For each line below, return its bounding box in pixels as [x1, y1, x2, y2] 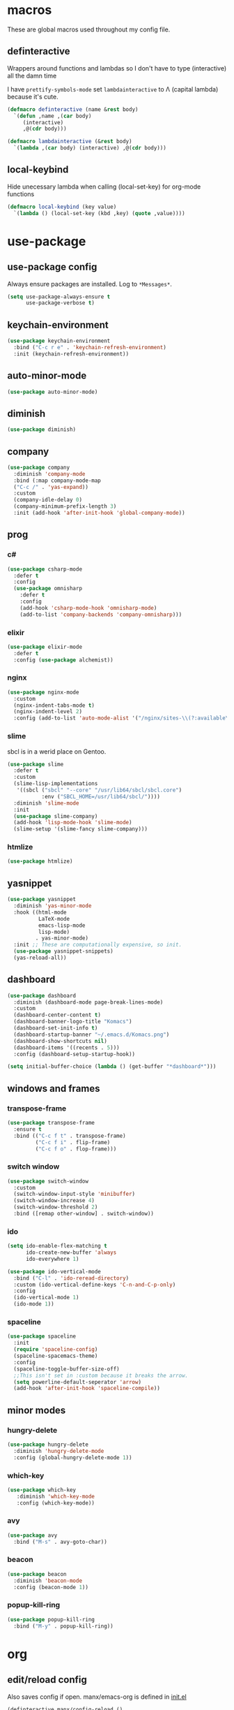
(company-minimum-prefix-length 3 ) [13, 503, 117, 510]
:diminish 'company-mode [13, 470, 86, 477]
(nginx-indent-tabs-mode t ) [13, 701, 95, 709]
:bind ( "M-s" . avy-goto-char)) [13, 1538, 108, 1545]
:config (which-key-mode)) [16, 1499, 95, 1507]
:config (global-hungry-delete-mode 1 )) [13, 1454, 132, 1461]
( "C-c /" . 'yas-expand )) [13, 483, 89, 490]
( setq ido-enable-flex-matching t [7, 1243, 108, 1250]
